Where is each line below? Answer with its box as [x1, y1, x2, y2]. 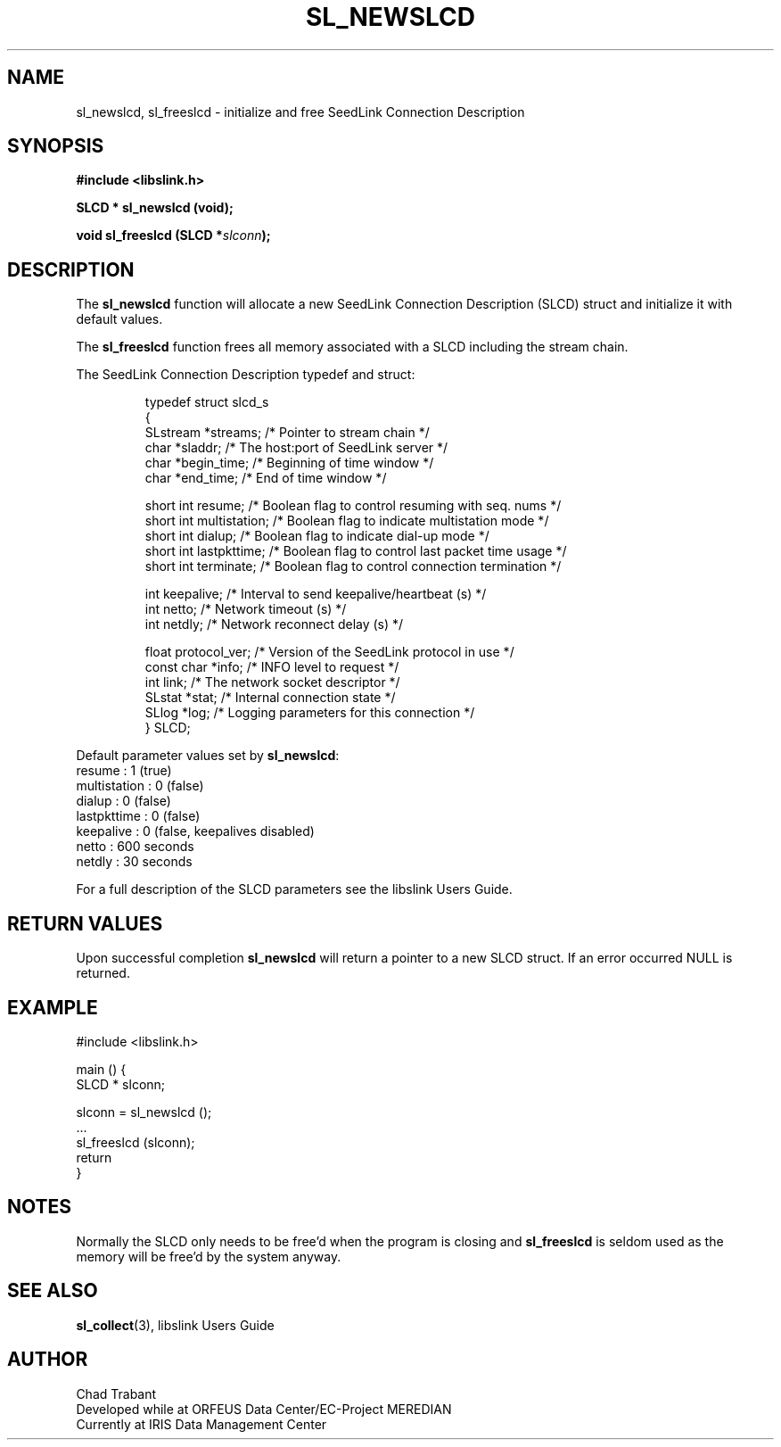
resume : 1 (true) [76, 763, 172, 779]
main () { [76, 1061, 127, 1077]
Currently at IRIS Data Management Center [76, 1416, 327, 1432]
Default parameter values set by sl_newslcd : [76, 748, 340, 764]
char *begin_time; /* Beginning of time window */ [144, 455, 434, 471]
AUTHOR [7, 1348, 88, 1371]
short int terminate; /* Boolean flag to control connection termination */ [144, 558, 562, 575]
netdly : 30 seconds [76, 854, 193, 870]
